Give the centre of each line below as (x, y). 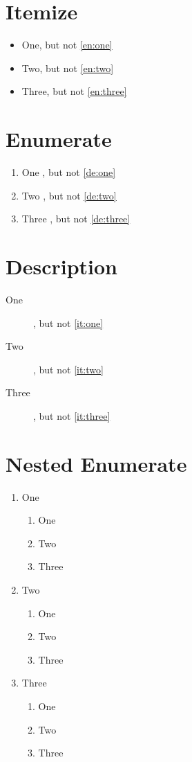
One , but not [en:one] (67, 45)
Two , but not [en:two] (68, 68)
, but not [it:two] (68, 369)
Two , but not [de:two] (69, 195)
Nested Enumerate (96, 463)
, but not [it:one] (68, 322)
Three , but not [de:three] (76, 219)
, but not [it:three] (72, 415)
